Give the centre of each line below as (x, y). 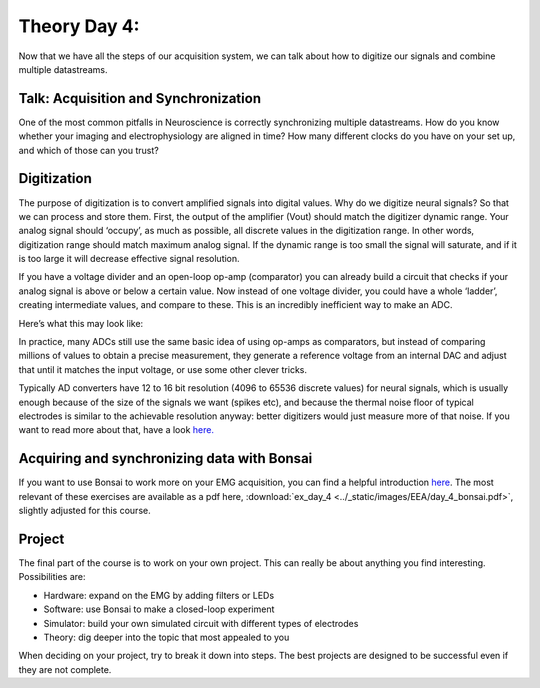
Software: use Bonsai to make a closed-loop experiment (159, 609)
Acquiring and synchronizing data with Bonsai (165, 458)
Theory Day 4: (79, 26)
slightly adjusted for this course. (84, 511)
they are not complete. (65, 669)
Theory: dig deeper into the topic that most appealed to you (166, 637)
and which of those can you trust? (88, 150)
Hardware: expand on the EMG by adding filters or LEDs (159, 595)
